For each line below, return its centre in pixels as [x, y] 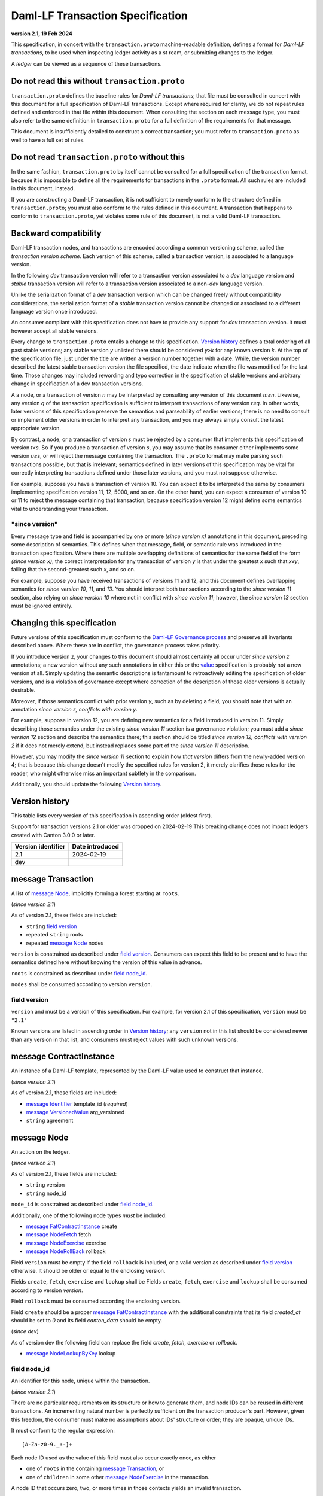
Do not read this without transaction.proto [98, 81]
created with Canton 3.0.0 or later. [53, 835]
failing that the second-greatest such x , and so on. [73, 570]
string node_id [46, 1193]
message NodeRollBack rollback [66, 1251]
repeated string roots [54, 935]
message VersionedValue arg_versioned [75, 1112]
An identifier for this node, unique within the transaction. [80, 1381]
